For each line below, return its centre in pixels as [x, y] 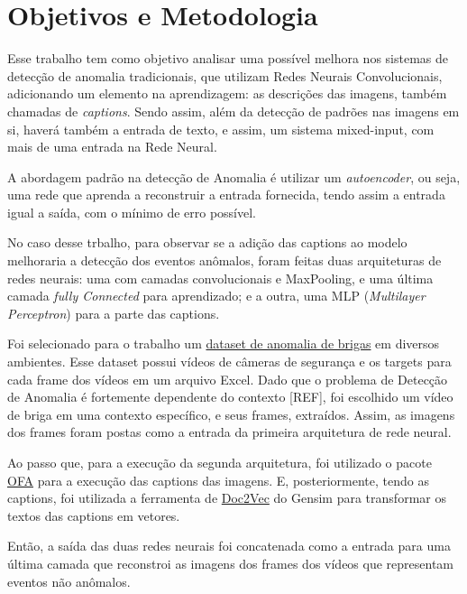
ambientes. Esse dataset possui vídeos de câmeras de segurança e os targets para [229, 362]
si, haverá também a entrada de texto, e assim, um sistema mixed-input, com [221, 129]
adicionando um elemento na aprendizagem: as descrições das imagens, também [227, 93]
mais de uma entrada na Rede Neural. [112, 147]
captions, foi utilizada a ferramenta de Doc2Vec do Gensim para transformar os [227, 498]
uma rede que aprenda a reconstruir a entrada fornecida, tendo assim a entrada [226, 195]
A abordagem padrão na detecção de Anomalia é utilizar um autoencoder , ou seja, [234, 176]
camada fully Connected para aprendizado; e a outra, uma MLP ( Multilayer [216, 296]
